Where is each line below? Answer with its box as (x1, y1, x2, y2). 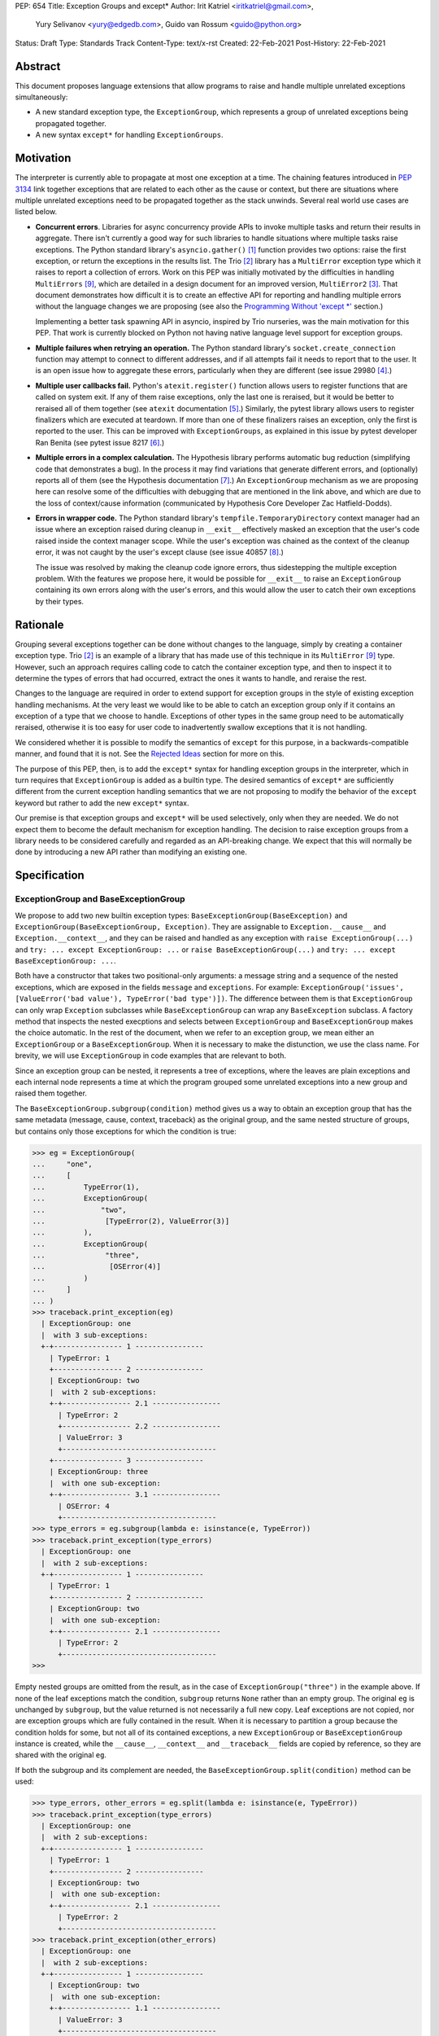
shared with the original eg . (15, 1750, 107, 1760)
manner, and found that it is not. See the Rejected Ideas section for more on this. (15, 749, 285, 759)
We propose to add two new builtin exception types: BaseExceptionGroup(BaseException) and (15, 910, 348, 920)
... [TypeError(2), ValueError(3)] (32, 1216, 230, 1226)
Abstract (15, 59, 61, 73)
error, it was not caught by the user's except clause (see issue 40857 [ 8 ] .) (35, 547, 285, 557)
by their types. (35, 596, 85, 606)
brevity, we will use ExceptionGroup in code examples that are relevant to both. (15, 1051, 286, 1060)
